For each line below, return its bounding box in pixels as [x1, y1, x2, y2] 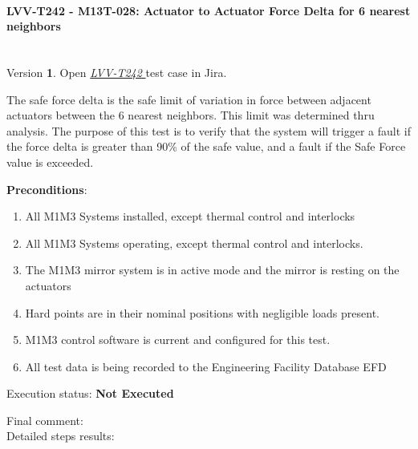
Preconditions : [6, 180, 87, 197]
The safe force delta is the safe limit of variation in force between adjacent [6, 91, 371, 107]
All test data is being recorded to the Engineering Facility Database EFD [25, 358, 387, 374]
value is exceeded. [6, 153, 94, 170]
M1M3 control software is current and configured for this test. [25, 331, 331, 348]
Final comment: [6, 411, 83, 428]
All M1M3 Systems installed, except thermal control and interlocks [25, 208, 355, 224]
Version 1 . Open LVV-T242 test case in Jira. [6, 63, 227, 80]
